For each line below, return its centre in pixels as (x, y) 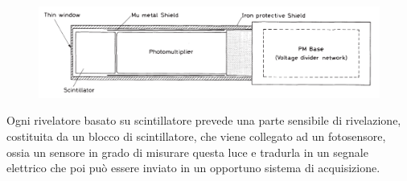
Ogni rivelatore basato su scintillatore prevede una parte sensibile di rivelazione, (204, 120)
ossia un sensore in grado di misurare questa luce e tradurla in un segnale (187, 152)
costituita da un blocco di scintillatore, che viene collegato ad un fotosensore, (196, 136)
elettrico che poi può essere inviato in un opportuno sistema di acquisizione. (193, 168)
